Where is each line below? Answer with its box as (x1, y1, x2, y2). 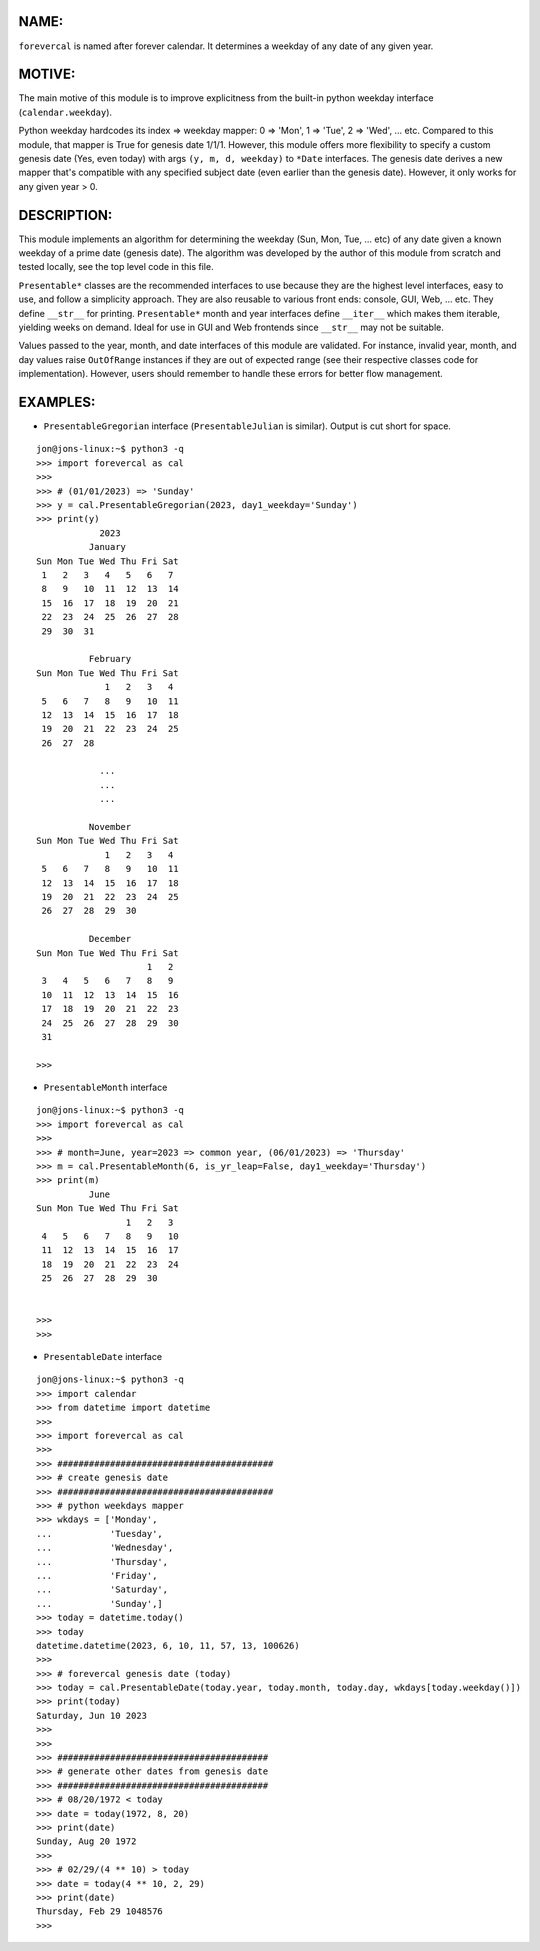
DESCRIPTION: (18, 206, 113, 224)
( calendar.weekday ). (18, 106, 113, 118)
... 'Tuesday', (36, 1528, 164, 1539)
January (88, 541, 127, 553)
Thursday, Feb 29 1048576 (36, 1906, 164, 1917)
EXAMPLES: (18, 394, 96, 410)
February (88, 653, 132, 665)
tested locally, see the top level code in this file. (18, 261, 214, 273)
